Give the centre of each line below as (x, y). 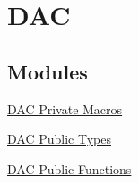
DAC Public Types (59, 139)
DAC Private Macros (65, 108)
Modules (48, 71)
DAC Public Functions (69, 168)
